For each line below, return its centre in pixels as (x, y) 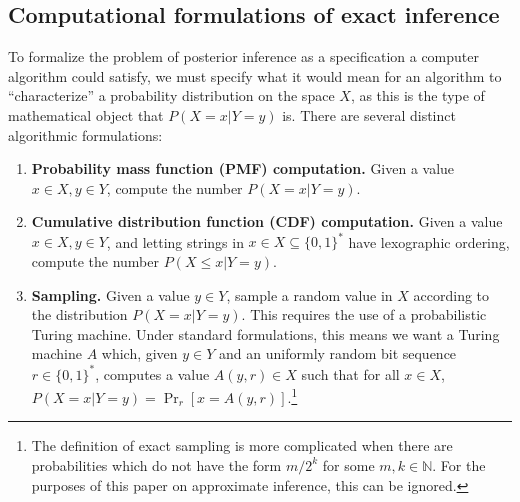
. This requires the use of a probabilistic (364, 314)
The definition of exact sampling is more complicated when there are (242, 445)
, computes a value (152, 373)
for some (348, 464)
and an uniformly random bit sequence (338, 353)
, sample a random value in (309, 294)
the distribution (79, 314)
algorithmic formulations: (85, 134)
